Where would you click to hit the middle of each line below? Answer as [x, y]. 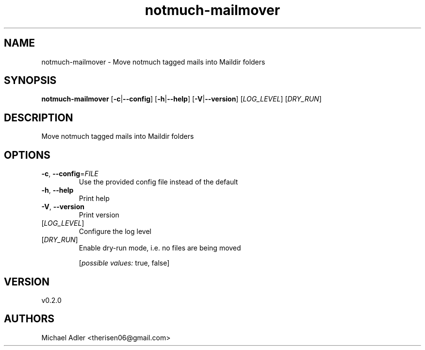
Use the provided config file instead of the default [158, 182]
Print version [99, 215]
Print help [94, 199]
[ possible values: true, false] [124, 263]
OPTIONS [27, 155]
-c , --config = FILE [70, 174]
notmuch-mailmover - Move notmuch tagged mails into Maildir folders [153, 62]
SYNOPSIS [30, 81]
